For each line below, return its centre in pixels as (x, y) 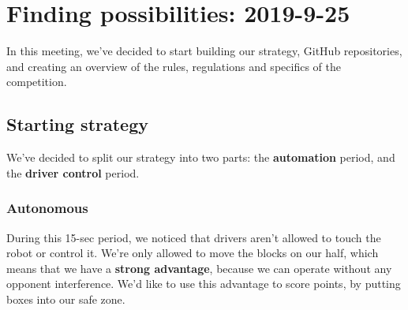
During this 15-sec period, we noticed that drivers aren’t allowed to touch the (194, 237)
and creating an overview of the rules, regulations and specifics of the (174, 66)
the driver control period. (73, 172)
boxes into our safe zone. (66, 299)
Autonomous (47, 208)
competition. (37, 82)
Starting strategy (78, 124)
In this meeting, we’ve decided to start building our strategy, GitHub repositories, (204, 51)
